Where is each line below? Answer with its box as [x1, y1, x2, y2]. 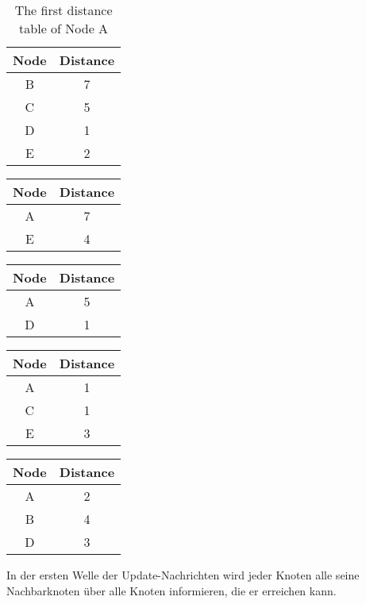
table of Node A [19, 19, 109, 37]
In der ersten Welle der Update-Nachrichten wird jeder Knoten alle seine [6, 567, 360, 583]
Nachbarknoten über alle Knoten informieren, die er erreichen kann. [6, 582, 337, 598]
